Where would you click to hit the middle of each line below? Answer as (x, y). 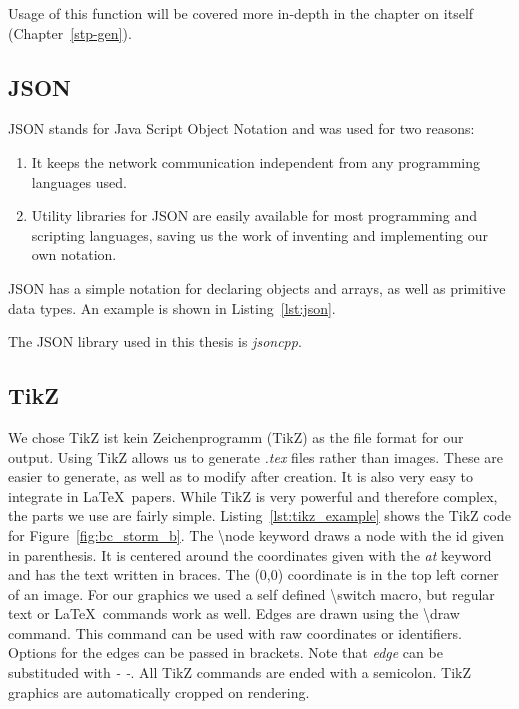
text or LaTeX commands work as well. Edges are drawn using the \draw (234, 613)
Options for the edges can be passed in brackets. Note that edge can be (225, 652)
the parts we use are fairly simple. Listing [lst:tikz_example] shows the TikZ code (259, 515)
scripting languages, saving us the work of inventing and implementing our (260, 234)
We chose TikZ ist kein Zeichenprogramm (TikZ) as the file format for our (236, 436)
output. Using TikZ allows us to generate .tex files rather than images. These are (255, 456)
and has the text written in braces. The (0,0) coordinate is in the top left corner (253, 574)
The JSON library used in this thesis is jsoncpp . (155, 341)
